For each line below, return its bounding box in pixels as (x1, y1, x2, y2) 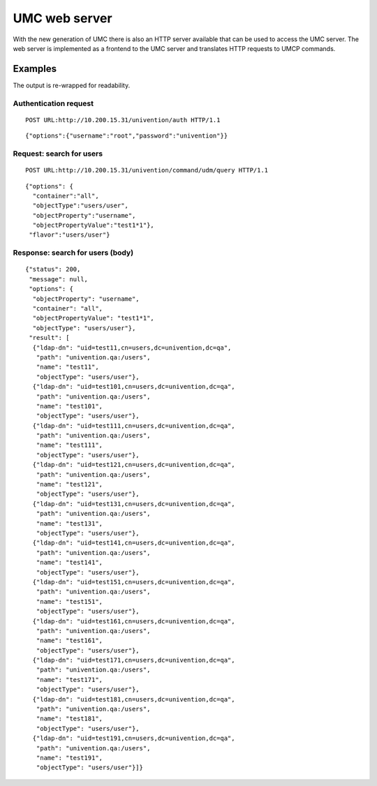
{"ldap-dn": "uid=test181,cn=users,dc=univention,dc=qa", (32, 695, 235, 703)
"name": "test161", (36, 637, 103, 645)
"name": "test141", (36, 558, 103, 567)
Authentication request (13, 98, 94, 108)
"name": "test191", (36, 754, 103, 762)
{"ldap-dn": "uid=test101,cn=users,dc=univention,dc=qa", (32, 383, 235, 391)
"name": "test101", (36, 402, 103, 410)
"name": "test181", (36, 715, 103, 722)
